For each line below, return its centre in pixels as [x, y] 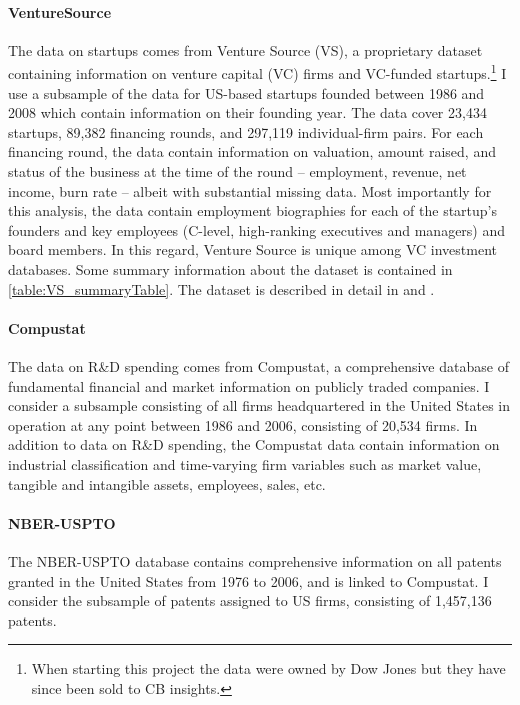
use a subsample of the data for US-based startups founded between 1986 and [246, 92]
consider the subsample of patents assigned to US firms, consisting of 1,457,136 [250, 600]
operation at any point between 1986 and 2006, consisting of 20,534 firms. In [243, 424]
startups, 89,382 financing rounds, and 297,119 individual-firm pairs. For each [246, 131]
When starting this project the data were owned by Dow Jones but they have [268, 668]
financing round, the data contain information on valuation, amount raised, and [252, 151]
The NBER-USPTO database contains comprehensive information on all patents [255, 560]
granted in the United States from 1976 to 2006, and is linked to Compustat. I [248, 580]
